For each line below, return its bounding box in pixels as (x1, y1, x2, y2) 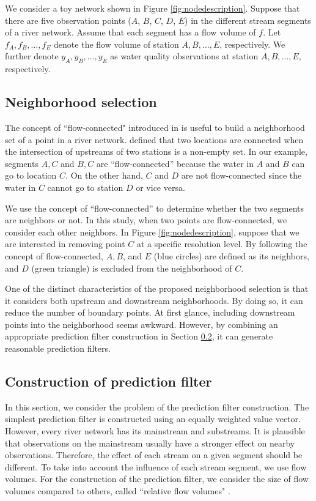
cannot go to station (47, 180, 123, 193)
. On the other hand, (65, 169, 143, 182)
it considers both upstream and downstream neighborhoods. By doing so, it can (5, 294, 303, 306)
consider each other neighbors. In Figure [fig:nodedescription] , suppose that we (5, 225, 299, 238)
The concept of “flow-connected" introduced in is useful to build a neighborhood (5, 121, 305, 133)
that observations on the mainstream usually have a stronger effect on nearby (5, 436, 295, 449)
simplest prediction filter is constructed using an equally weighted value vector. (5, 412, 301, 425)
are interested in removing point (5, 237, 125, 250)
